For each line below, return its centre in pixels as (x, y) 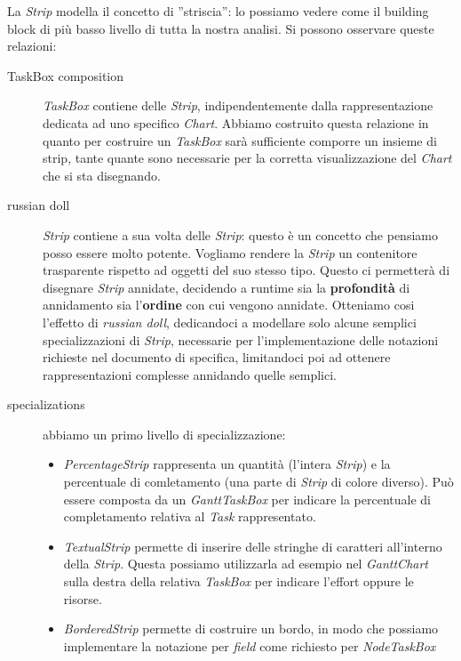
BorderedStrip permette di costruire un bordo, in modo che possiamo (251, 629)
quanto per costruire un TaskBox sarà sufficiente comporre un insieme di (240, 140)
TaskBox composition (66, 75)
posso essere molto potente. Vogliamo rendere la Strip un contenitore (230, 252)
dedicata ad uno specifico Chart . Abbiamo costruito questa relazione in (236, 122)
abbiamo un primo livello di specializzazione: (164, 434)
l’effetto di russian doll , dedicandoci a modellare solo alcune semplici (230, 322)
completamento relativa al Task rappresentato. (190, 516)
